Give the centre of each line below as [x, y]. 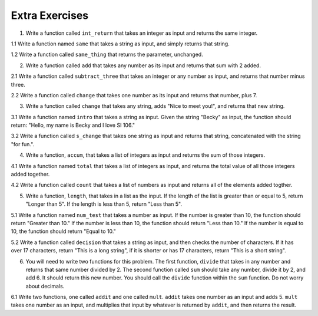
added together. [30, 175]
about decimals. [45, 286]
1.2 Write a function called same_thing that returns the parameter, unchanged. [107, 55]
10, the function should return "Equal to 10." [63, 231]
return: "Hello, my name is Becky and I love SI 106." [73, 125]
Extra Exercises [49, 15]
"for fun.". [23, 144]
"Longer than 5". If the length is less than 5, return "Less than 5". [104, 204]
